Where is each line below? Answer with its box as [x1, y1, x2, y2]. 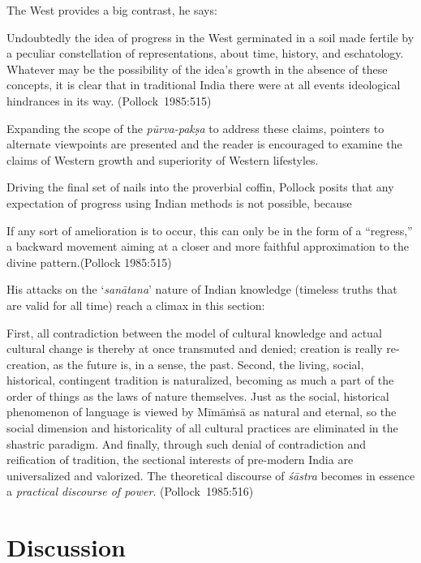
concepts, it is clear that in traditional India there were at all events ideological [6, 76, 401, 93]
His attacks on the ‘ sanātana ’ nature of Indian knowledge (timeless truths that [6, 281, 397, 298]
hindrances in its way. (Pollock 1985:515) [6, 92, 212, 109]
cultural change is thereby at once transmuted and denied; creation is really [6, 340, 383, 357]
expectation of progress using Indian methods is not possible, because [6, 194, 352, 211]
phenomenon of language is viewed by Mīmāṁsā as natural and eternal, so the [6, 403, 397, 420]
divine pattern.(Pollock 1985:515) [6, 253, 172, 270]
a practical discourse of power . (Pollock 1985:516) [6, 483, 254, 500]
